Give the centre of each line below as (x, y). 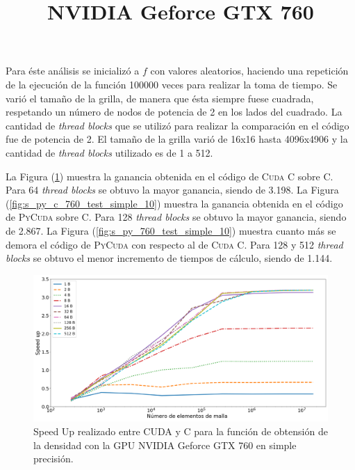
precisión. (53, 459)
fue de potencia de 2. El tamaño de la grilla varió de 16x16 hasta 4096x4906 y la (177, 139)
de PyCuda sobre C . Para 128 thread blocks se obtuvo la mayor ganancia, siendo (176, 217)
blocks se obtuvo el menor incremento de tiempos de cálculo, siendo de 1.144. (169, 258)
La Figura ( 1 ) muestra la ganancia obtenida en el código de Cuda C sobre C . (170, 176)
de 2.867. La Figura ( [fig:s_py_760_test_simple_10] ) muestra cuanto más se (171, 230)
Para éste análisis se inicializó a (73, 71)
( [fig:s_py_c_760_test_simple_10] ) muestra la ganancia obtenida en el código (174, 203)
